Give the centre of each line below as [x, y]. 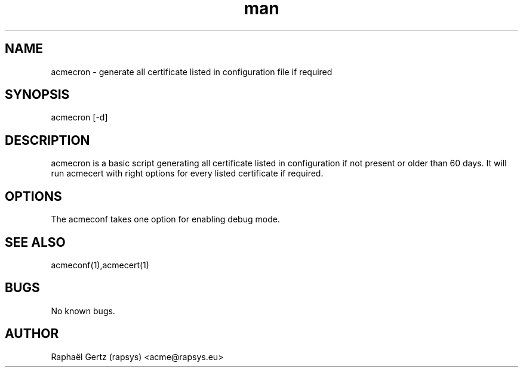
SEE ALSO [35, 242]
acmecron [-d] [79, 117]
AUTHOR [32, 334]
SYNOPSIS [37, 95]
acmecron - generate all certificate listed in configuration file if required [192, 72]
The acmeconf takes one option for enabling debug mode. [165, 219]
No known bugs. [83, 311]
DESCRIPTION [47, 140]
